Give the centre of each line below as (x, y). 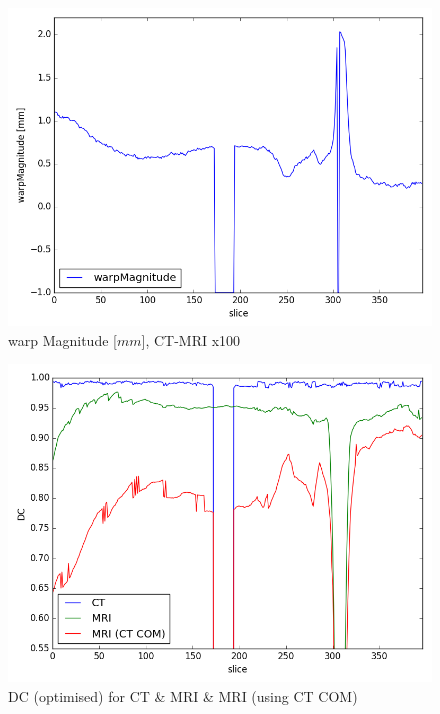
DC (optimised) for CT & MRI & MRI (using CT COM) (183, 695)
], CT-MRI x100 (191, 339)
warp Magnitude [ (62, 339)
